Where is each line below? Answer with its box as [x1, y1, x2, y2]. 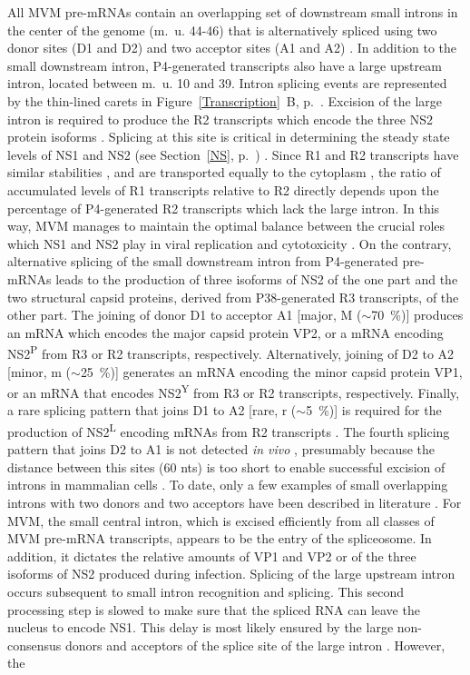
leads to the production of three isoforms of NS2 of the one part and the [55, 269, 458, 288]
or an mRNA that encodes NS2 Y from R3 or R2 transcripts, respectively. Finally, [7, 381, 460, 402]
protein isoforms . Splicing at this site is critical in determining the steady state [7, 127, 450, 146]
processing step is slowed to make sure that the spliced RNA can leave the [7, 600, 420, 619]
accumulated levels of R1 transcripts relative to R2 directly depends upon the [7, 180, 439, 199]
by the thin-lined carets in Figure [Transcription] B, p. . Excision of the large [7, 91, 443, 110]
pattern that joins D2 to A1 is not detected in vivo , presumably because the [7, 440, 436, 459]
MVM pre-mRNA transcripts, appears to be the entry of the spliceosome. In [7, 529, 432, 548]
